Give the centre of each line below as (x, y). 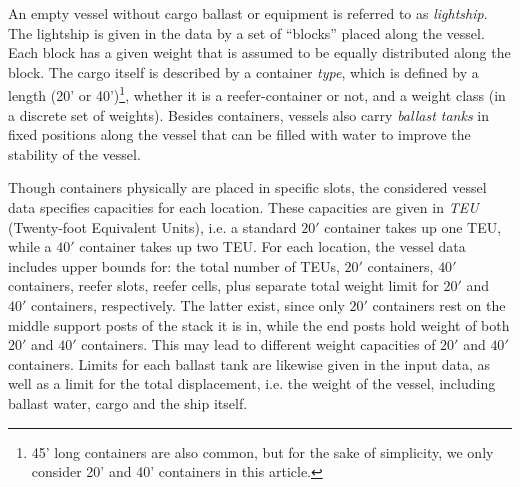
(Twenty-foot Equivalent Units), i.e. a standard (152, 226)
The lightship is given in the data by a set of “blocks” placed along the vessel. (246, 32)
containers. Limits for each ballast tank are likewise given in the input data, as (249, 363)
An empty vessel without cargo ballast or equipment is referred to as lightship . (248, 13)
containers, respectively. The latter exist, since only (188, 304)
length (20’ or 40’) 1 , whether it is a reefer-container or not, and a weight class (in (257, 94)
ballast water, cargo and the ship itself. (128, 402)
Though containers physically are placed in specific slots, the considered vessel (247, 187)
